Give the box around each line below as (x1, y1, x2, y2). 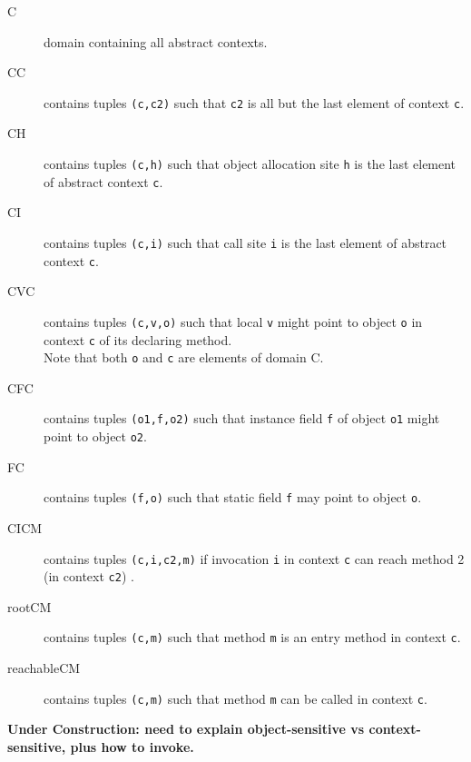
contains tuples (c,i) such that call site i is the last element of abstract (44, 233, 447, 252)
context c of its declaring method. (44, 330, 232, 349)
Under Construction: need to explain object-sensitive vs (7, 719, 365, 738)
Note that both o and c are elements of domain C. (44, 348, 324, 367)
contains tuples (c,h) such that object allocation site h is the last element (44, 154, 456, 173)
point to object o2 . (44, 427, 147, 446)
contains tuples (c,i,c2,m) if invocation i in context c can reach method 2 (44, 549, 465, 568)
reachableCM (7, 658, 81, 678)
